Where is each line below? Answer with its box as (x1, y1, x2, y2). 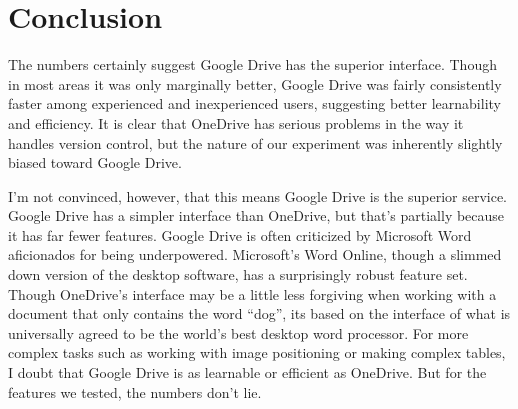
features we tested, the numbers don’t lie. (8, 381, 262, 402)
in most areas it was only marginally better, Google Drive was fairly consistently (8, 73, 502, 94)
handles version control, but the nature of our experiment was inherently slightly (8, 132, 503, 153)
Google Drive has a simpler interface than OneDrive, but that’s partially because (8, 205, 505, 226)
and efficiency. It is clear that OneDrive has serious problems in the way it (8, 112, 464, 133)
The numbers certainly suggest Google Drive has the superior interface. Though (8, 54, 497, 75)
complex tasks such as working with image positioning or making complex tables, (8, 342, 506, 363)
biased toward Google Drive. (8, 152, 182, 173)
